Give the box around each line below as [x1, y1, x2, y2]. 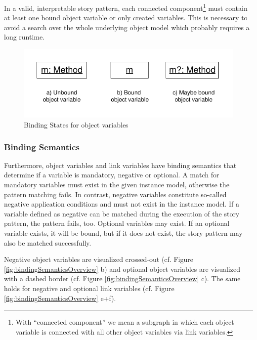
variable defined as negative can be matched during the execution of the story [4, 208, 240, 218]
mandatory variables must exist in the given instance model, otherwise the [4, 179, 229, 190]
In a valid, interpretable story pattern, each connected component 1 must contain [4, 1, 248, 13]
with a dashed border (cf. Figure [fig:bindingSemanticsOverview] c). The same [4, 273, 241, 284]
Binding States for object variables [24, 120, 128, 130]
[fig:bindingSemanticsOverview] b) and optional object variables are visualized [4, 263, 240, 274]
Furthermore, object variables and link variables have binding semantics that [4, 160, 237, 170]
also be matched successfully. [4, 237, 91, 248]
